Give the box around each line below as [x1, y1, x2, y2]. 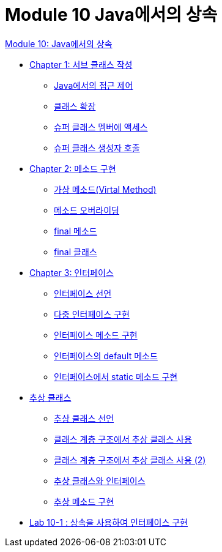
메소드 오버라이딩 [54, 204, 119, 215]
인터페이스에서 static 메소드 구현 [54, 371, 178, 382]
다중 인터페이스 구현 [54, 308, 130, 319]
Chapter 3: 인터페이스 [29, 267, 114, 278]
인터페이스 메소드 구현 [54, 329, 138, 340]
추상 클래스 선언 [54, 412, 114, 423]
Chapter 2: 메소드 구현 [29, 163, 116, 174]
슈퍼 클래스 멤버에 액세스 [54, 121, 148, 132]
